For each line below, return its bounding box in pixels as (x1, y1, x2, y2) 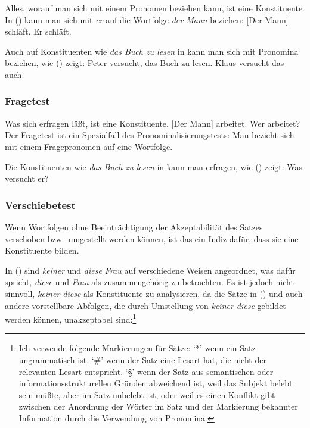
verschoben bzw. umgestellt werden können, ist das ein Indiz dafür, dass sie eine (5, 232, 299, 245)
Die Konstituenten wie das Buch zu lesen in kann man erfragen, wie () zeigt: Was (5, 160, 303, 173)
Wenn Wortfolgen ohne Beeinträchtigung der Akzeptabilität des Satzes (5, 220, 263, 233)
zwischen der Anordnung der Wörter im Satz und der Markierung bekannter (18, 400, 298, 413)
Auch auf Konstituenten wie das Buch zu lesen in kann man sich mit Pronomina (5, 45, 299, 57)
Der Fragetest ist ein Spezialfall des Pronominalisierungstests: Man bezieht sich (5, 129, 294, 141)
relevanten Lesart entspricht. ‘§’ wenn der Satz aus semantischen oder (18, 365, 274, 377)
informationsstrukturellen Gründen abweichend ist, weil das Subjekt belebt (18, 377, 293, 389)
